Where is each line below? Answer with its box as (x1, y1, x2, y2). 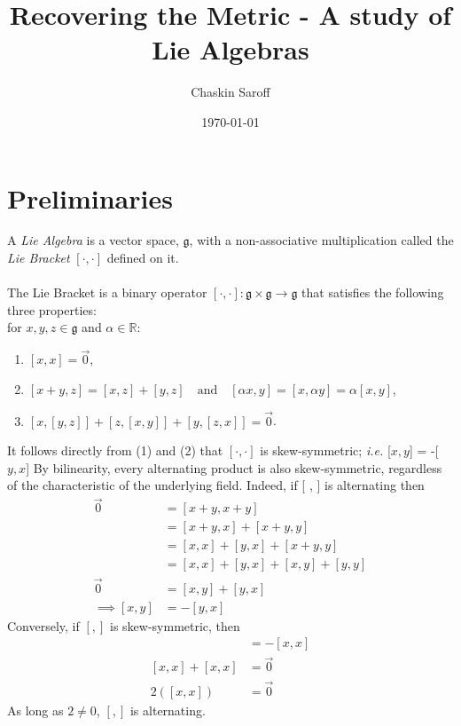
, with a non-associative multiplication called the (189, 231, 454, 249)
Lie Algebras (152, 31, 309, 67)
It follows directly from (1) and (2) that (7, 441, 223, 460)
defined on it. (106, 249, 179, 267)
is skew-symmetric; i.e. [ (260, 441, 391, 460)
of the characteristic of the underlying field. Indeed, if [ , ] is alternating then (7, 476, 425, 494)
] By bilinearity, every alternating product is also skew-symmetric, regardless (26, 458, 442, 477)
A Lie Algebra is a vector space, (7, 231, 179, 249)
